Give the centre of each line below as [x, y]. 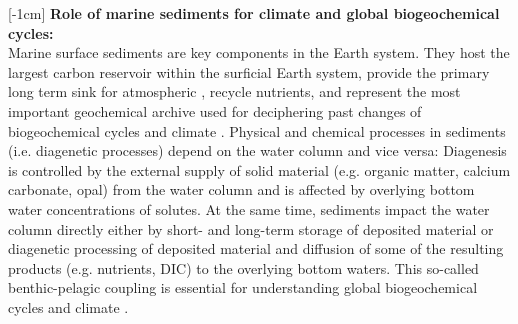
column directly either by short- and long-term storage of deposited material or [251, 228]
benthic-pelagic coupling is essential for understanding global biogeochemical [243, 287]
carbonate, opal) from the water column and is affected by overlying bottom [241, 189]
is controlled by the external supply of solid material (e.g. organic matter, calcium [259, 169]
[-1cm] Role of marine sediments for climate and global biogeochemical [254, 13]
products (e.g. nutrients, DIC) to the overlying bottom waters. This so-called [243, 267]
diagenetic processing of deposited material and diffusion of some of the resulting [256, 248]
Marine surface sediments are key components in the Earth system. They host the [259, 52]
